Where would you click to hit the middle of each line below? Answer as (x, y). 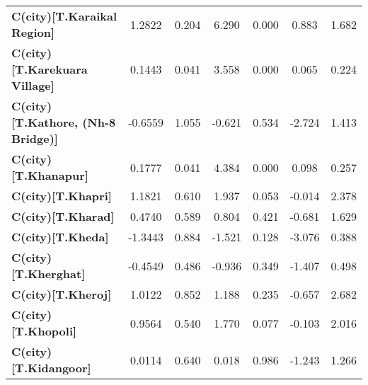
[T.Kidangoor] (51, 368)
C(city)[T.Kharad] (63, 216)
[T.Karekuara (50, 69)
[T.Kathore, (45, 122)
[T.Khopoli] (44, 331)
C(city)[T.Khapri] (62, 196)
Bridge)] (35, 138)
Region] (33, 32)
